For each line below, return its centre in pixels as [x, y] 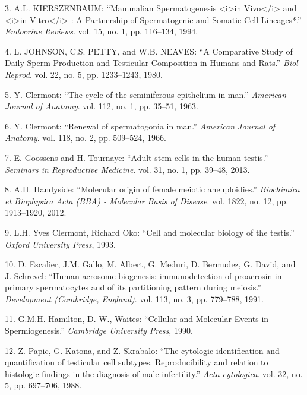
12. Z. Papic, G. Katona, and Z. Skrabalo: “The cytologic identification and [142, 350]
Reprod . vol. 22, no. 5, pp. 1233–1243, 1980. [84, 74]
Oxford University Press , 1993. [60, 244]
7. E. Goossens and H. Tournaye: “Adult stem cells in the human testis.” [137, 157]
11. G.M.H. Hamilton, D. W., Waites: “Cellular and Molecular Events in [137, 319]
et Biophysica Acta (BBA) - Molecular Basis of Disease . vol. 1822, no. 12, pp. [147, 200]
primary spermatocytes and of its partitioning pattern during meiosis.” [133, 287]
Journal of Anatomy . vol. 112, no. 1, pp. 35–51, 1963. [102, 106]
